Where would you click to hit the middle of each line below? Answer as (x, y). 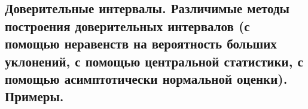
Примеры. (34, 96)
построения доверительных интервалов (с (127, 25)
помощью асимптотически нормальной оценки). (146, 78)
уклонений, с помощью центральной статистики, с (154, 61)
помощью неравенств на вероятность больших (141, 43)
